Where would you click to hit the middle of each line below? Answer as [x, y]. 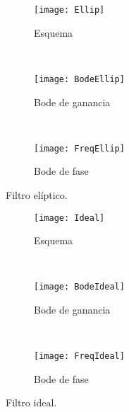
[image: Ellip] [69, 10]
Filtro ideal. [31, 402]
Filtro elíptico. [37, 194]
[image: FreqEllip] [79, 148]
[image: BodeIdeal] [79, 287]
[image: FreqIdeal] [79, 356]
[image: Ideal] [69, 218]
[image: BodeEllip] [79, 79]
